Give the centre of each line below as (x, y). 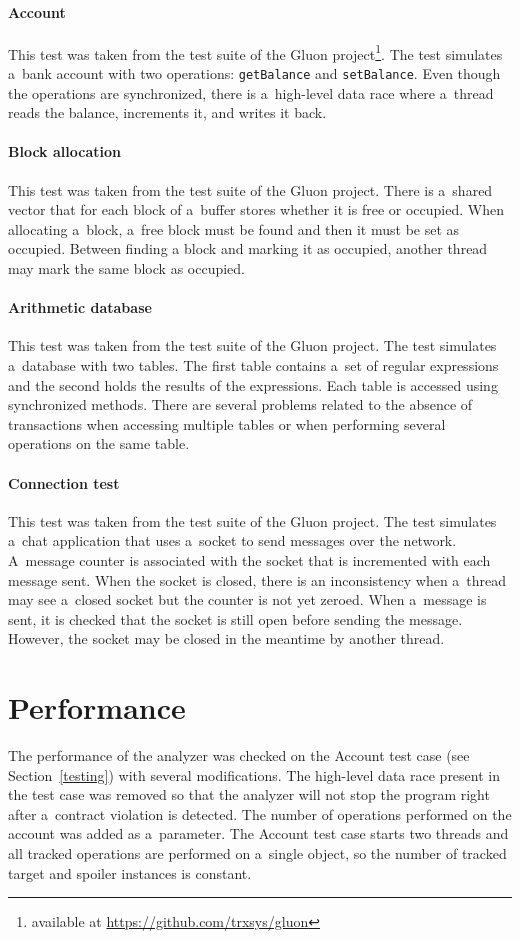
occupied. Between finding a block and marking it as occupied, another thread (248, 248)
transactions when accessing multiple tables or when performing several (227, 423)
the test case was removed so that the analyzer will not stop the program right (249, 794)
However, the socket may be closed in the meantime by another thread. (226, 638)
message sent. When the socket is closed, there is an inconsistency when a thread (257, 579)
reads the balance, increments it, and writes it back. (167, 112)
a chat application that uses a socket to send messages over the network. (232, 540)
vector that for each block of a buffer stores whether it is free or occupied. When (256, 209)
